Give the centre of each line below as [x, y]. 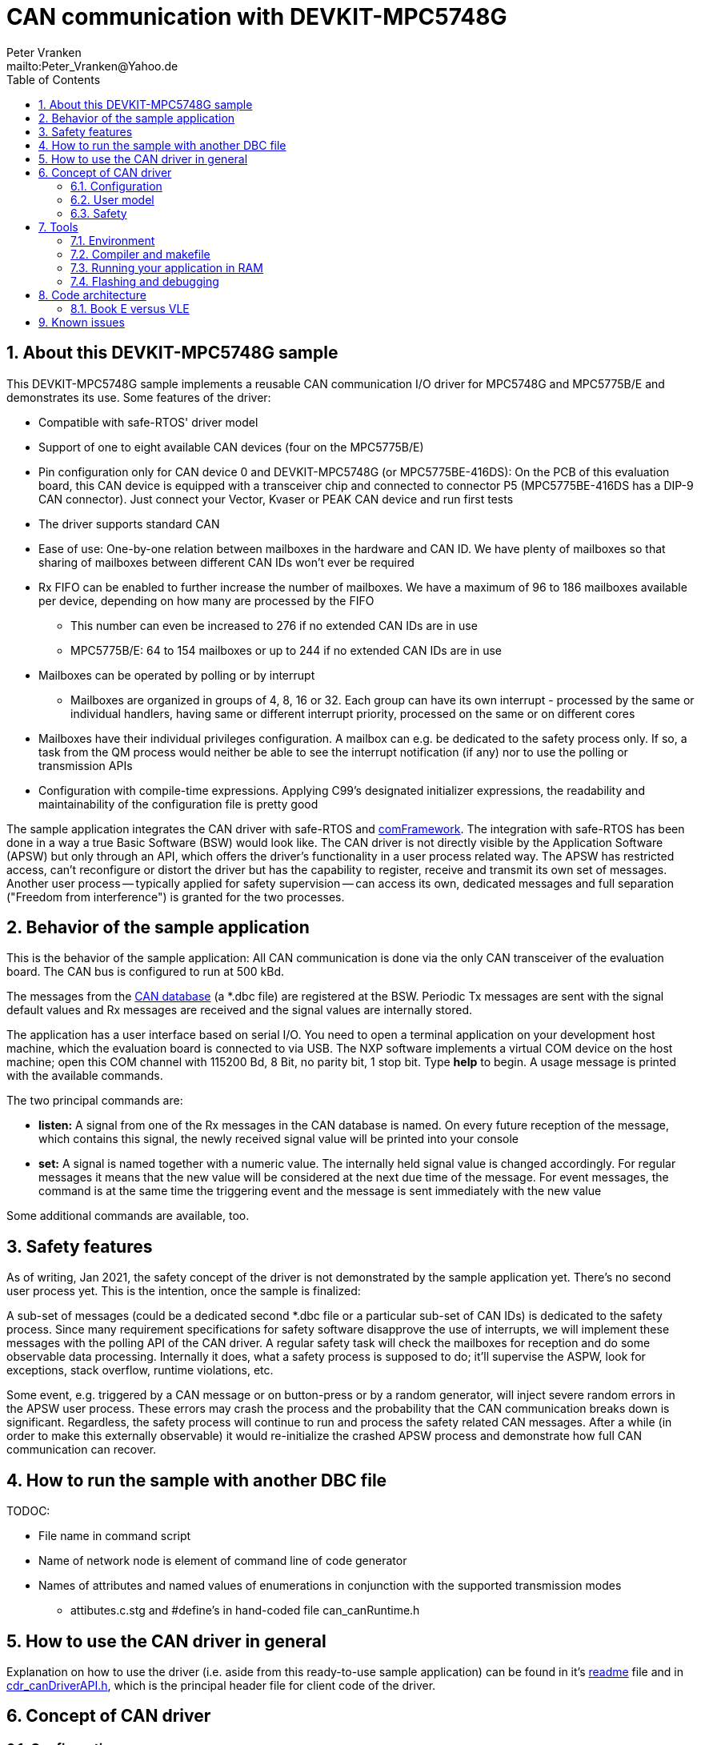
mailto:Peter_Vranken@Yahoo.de [92, 66]
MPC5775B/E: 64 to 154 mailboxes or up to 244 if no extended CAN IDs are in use [286, 650]
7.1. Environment [113, 240]
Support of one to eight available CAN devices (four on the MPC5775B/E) [231, 447]
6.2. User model [112, 199]
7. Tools [58, 227]
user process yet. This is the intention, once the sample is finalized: [184, 1291]
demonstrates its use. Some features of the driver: [139, 397]
